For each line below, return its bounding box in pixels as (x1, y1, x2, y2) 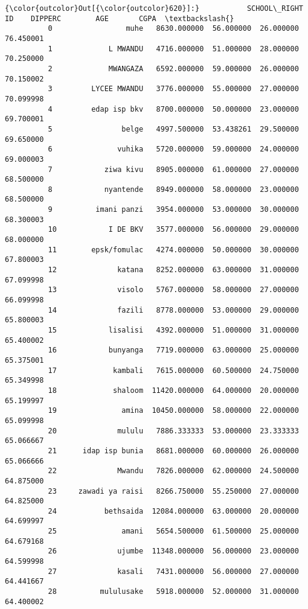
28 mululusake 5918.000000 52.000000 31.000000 (48, 587, 299, 596)
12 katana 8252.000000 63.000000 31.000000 (48, 266, 299, 275)
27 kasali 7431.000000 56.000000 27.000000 (48, 567, 299, 576)
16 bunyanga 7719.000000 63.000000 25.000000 (48, 346, 299, 355)
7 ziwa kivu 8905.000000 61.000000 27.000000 (48, 165, 299, 174)
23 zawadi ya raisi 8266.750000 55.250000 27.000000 (48, 486, 299, 496)
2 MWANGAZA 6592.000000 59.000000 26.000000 (48, 64, 299, 73)
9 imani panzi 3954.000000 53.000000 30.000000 (48, 205, 299, 214)
